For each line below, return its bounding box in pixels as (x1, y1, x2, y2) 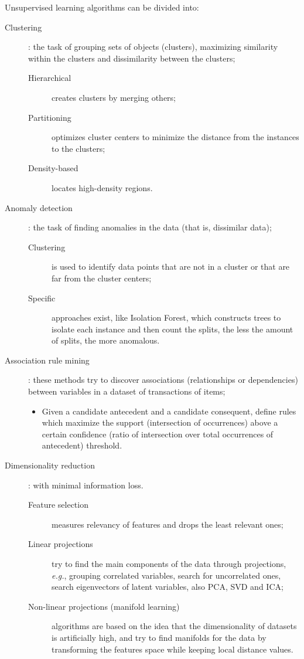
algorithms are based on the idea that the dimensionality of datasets (52, 620, 297, 632)
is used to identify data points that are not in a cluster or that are (52, 260, 290, 273)
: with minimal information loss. (28, 478, 144, 491)
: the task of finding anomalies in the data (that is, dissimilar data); (28, 221, 272, 233)
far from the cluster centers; (52, 271, 152, 284)
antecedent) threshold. (42, 439, 122, 451)
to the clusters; (52, 142, 105, 154)
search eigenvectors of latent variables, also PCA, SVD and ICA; (52, 580, 283, 593)
